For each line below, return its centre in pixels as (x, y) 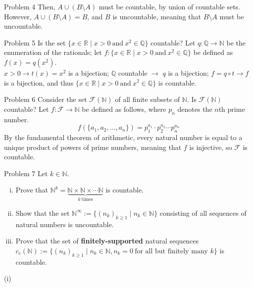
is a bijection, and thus (39, 82)
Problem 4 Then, (30, 6)
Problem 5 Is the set (35, 42)
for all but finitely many (171, 251)
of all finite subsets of (148, 99)
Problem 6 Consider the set (46, 99)
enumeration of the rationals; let (53, 52)
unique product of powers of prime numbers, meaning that (93, 147)
